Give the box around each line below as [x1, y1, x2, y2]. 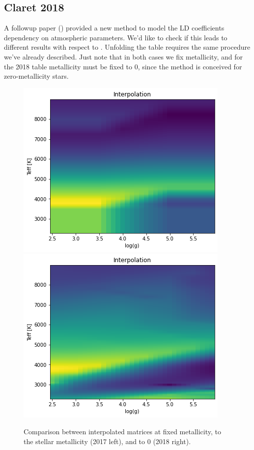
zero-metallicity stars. [4, 71, 69, 81]
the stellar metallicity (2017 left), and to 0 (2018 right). [24, 436, 191, 446]
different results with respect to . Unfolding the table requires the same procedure [4, 42, 251, 52]
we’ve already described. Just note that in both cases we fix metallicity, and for [4, 51, 243, 61]
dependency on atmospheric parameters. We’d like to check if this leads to [4, 32, 227, 42]
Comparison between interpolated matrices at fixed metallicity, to [24, 426, 221, 436]
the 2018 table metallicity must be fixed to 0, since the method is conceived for [4, 61, 242, 71]
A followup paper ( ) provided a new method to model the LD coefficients [4, 23, 225, 33]
